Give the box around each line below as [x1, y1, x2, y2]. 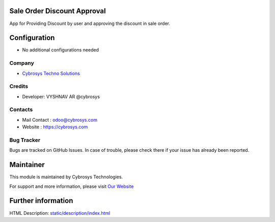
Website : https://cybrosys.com [22, 124, 88, 130]
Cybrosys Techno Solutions [22, 70, 80, 76]
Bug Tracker [9, 136, 41, 144]
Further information [9, 197, 73, 205]
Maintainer [9, 160, 45, 169]
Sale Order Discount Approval [9, 7, 106, 15]
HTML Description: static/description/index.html [9, 210, 111, 216]
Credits [9, 83, 28, 90]
